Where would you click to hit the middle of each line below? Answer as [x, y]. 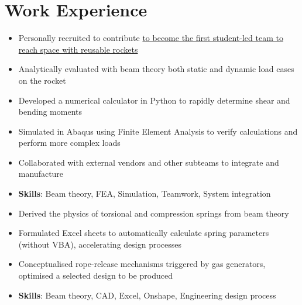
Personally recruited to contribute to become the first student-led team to [151, 38]
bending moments [50, 112]
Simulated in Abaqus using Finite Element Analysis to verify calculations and [158, 131]
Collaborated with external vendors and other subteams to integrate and [149, 162]
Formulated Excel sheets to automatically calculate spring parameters [144, 233]
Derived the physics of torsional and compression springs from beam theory [154, 213]
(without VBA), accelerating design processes [100, 244]
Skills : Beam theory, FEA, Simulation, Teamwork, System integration [145, 193]
